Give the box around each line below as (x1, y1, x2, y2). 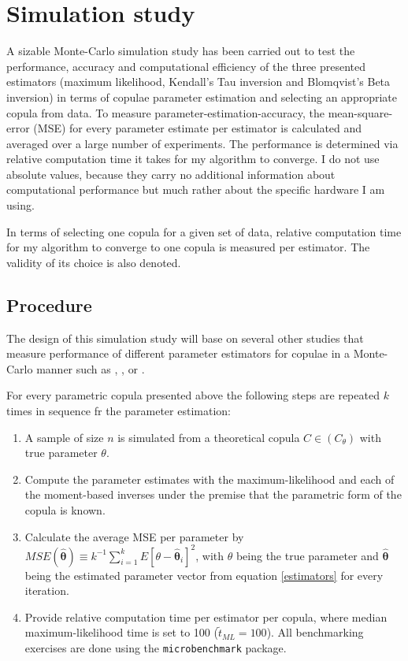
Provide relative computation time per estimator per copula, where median (24, 608, 388, 625)
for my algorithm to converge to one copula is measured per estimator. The (6, 239, 370, 255)
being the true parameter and (236, 547, 379, 563)
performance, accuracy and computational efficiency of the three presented (6, 58, 366, 74)
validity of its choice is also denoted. (6, 254, 181, 270)
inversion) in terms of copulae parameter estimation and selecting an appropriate (6, 88, 397, 105)
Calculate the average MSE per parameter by (24, 528, 244, 544)
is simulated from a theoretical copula (117, 429, 300, 445)
